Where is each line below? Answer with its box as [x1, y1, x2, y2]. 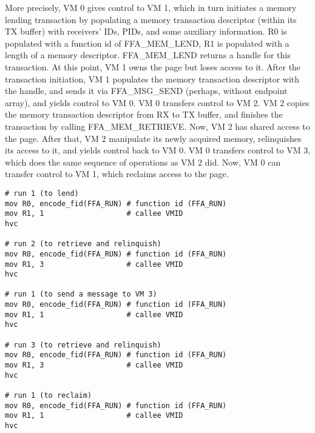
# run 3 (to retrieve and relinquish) [5, 340, 161, 349]
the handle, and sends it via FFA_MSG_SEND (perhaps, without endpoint [5, 84, 288, 97]
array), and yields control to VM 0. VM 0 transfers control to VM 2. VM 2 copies [5, 96, 310, 109]
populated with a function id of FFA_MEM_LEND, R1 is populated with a [5, 36, 290, 49]
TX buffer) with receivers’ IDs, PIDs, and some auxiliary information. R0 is [5, 25, 287, 38]
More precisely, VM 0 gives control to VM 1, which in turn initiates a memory [5, 1, 297, 13]
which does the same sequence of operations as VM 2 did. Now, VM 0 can [5, 155, 281, 168]
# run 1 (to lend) [5, 189, 79, 198]
